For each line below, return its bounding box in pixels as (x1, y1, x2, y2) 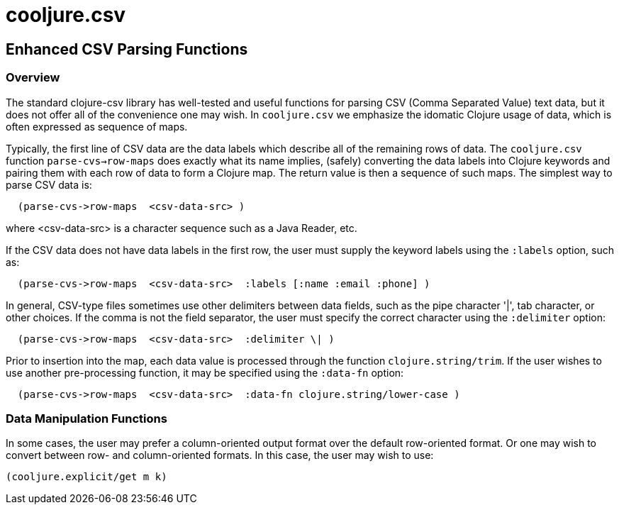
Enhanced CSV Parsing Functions (6, 40, 248, 58)
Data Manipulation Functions (6, 411, 167, 426)
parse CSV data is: (6, 178, 92, 191)
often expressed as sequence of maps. (6, 120, 188, 133)
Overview (6, 70, 60, 85)
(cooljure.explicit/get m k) (6, 471, 167, 483)
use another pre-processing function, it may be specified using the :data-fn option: (6, 366, 404, 379)
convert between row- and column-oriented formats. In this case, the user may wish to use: (6, 449, 434, 462)
